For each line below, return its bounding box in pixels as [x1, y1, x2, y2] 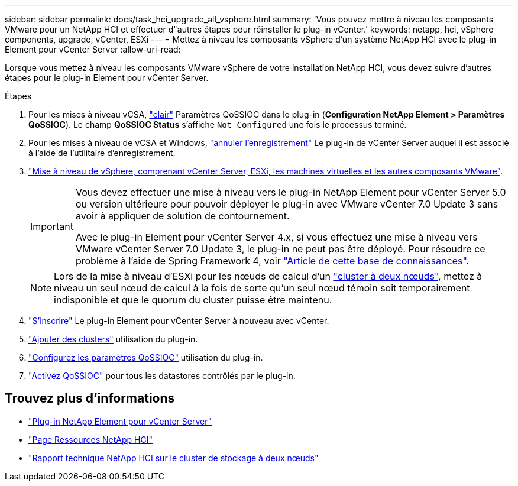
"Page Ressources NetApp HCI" [28, 434, 153, 445]
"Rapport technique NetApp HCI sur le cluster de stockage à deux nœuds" [28, 452, 319, 463]
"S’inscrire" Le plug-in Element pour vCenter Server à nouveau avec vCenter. [28, 316, 329, 326]
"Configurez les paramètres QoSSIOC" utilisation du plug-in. [28, 352, 263, 362]
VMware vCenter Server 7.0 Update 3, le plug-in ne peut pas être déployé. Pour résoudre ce [75, 243, 485, 255]
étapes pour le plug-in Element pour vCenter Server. [5, 73, 209, 83]
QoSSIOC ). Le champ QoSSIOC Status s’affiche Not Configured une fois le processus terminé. [28, 119, 407, 129]
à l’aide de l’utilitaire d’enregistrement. [28, 148, 176, 158]
